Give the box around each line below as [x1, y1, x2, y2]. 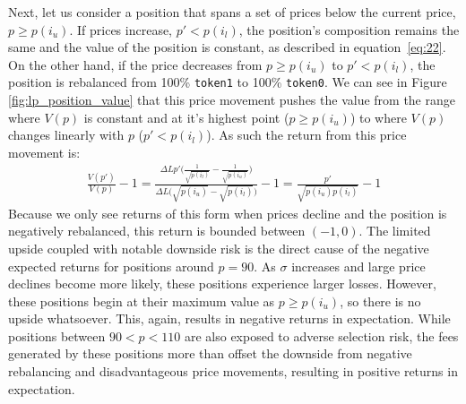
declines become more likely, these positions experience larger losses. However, [8, 274, 436, 293]
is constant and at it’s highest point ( [83, 107, 289, 126]
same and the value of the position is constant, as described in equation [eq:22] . [8, 38, 446, 56]
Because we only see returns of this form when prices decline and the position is [8, 203, 447, 222]
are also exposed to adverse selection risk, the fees [184, 326, 459, 345]
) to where [349, 107, 407, 126]
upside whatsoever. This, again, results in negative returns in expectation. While [8, 309, 451, 328]
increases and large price [291, 256, 426, 275]
